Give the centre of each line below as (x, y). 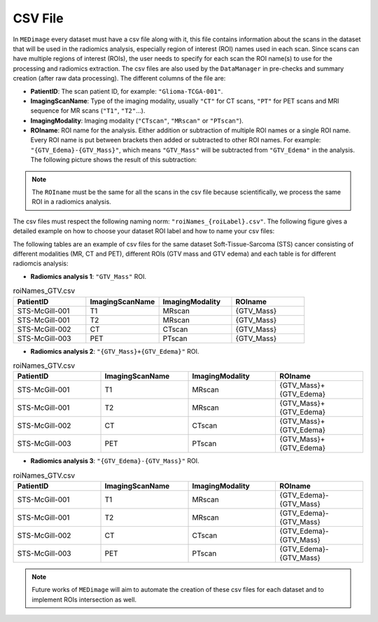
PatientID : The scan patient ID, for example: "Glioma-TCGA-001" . (127, 91)
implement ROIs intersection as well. (84, 600)
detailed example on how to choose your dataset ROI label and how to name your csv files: (144, 231)
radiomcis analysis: (41, 263)
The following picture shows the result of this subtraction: (114, 160)
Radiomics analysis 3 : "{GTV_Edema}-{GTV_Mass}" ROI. (115, 461)
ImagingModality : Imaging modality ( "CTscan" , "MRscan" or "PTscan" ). (137, 120)
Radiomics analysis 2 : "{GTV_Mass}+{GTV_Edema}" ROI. (115, 351)
